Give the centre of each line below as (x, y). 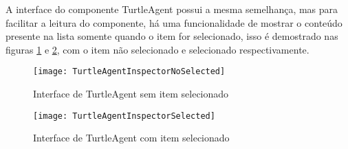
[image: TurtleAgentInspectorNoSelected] (129, 72)
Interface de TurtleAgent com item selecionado (131, 138)
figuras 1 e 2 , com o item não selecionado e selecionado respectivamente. (157, 49)
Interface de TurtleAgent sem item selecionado (131, 94)
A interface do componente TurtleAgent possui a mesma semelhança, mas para (172, 9)
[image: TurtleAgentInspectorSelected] (124, 116)
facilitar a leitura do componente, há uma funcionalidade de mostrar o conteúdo (174, 22)
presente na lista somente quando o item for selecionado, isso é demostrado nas (172, 36)
